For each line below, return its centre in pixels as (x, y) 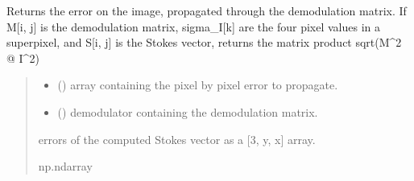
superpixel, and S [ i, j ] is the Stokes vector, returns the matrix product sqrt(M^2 (204, 42)
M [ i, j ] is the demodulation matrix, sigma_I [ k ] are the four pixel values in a (194, 26)
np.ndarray (65, 166)
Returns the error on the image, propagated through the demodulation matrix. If (207, 10)
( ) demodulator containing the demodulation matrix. (188, 111)
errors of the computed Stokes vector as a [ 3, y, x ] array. (177, 139)
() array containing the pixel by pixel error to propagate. (198, 85)
